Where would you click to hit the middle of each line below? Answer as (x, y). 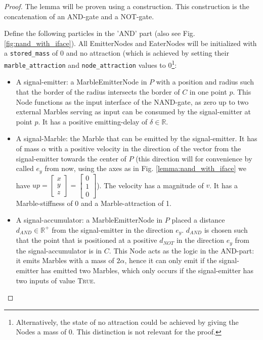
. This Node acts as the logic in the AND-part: (182, 250)
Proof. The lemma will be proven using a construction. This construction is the (127, 6)
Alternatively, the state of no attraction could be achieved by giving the (127, 322)
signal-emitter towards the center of (71, 158)
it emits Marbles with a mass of (65, 260)
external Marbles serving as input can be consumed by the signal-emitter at (133, 112)
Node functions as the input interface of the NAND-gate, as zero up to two (132, 101)
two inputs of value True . (56, 280)
